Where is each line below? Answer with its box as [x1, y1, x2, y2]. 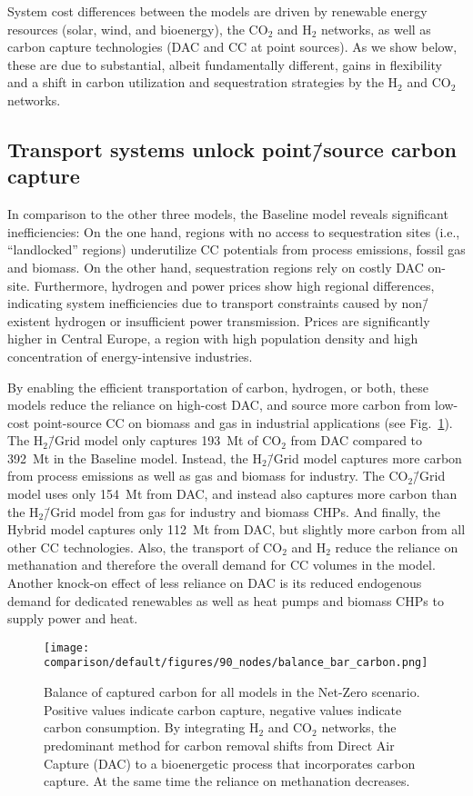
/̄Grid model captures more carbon [267, 448, 462, 467]
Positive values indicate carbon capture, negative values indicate [44, 700, 402, 719]
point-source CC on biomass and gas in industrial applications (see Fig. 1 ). [33, 413, 453, 432]
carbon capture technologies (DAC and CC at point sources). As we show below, [7, 37, 458, 56]
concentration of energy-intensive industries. [7, 346, 253, 365]
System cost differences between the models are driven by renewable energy [7, 2, 428, 20]
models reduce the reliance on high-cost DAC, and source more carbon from [7, 395, 431, 414]
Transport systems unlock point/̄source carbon [7, 134, 457, 163]
